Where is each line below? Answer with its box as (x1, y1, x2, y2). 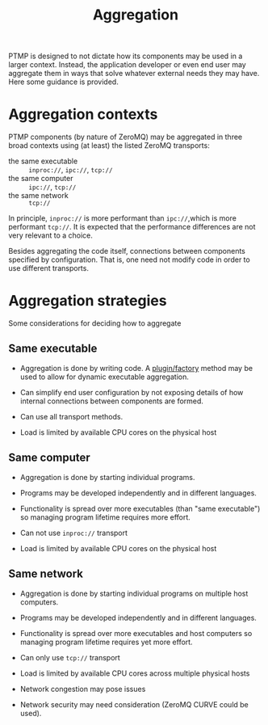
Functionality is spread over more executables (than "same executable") (19, 504, 261, 513)
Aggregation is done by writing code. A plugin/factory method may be (19, 363, 253, 373)
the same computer (8, 174, 73, 183)
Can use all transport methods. (19, 411, 124, 421)
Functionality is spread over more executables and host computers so (19, 628, 253, 638)
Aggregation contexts (8, 105, 158, 124)
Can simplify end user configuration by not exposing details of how (19, 387, 244, 397)
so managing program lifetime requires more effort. (19, 512, 191, 522)
